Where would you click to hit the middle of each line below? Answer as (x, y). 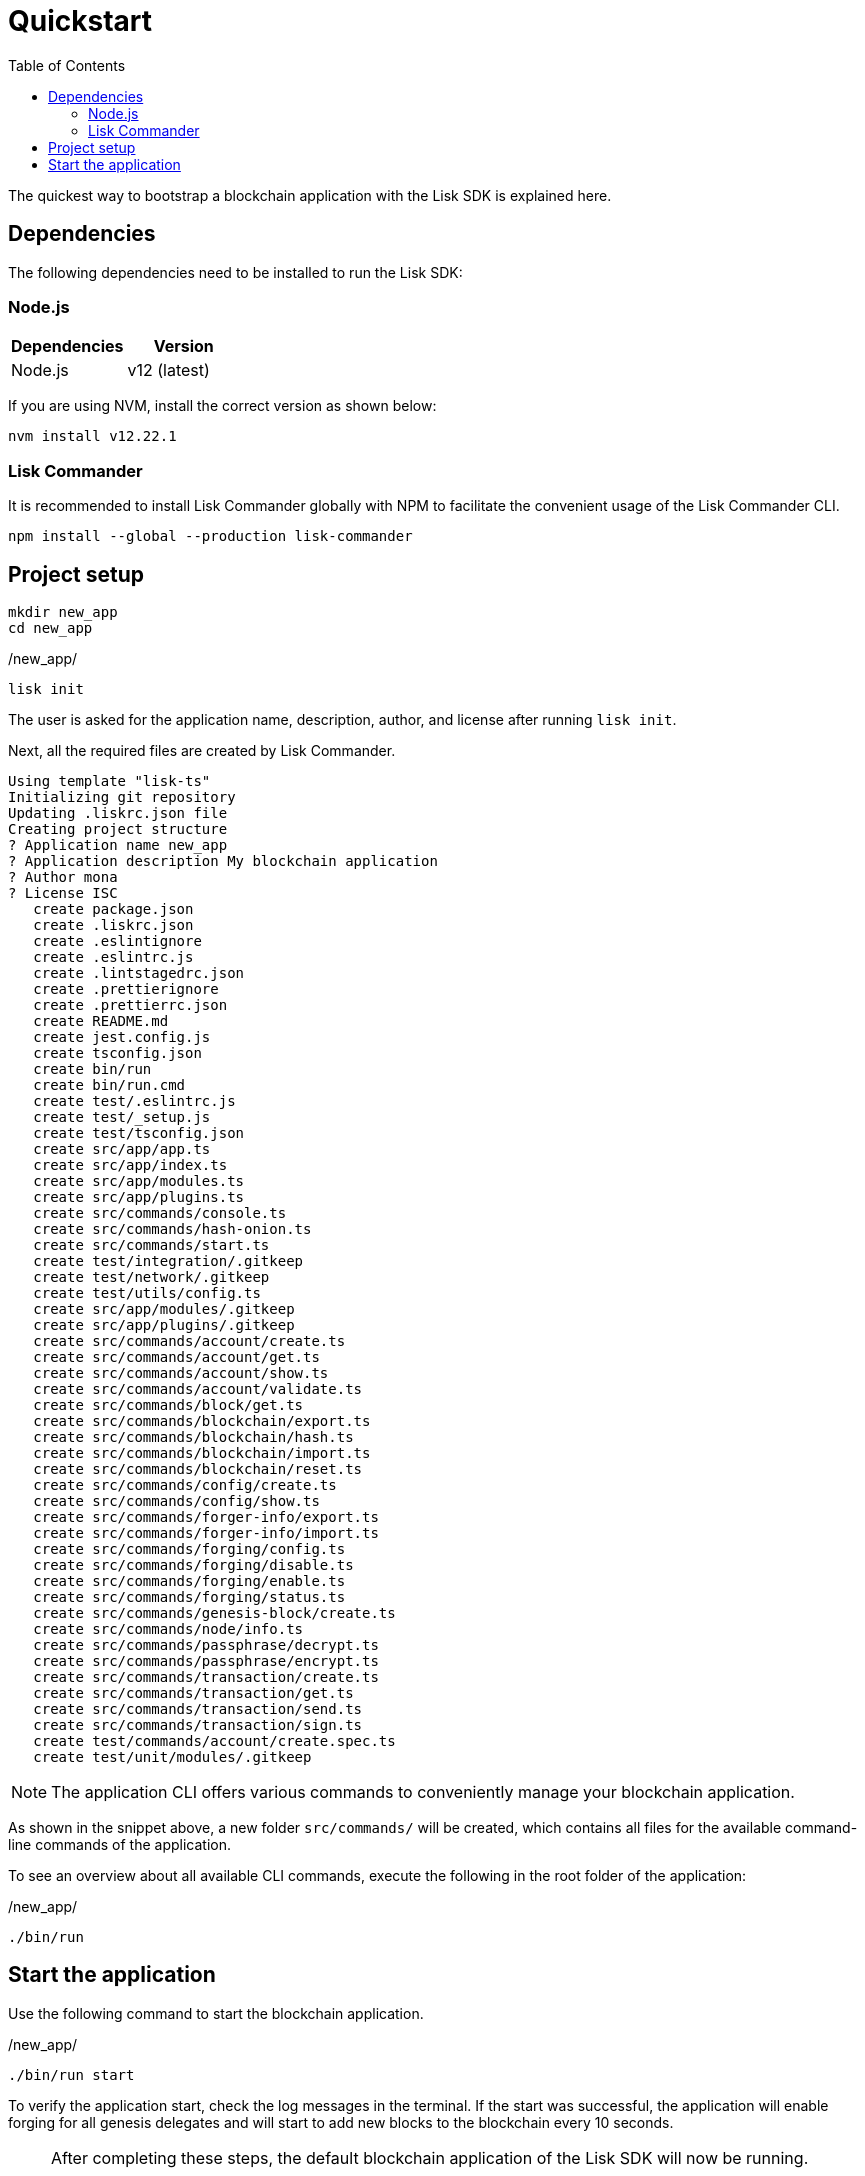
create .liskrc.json (113, 924)
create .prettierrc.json (130, 1004)
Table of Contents (67, 65)
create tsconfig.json (117, 1052)
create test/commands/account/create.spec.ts (214, 1740)
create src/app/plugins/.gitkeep (164, 1324)
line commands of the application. (120, 1844)
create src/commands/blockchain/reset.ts (198, 1468)
